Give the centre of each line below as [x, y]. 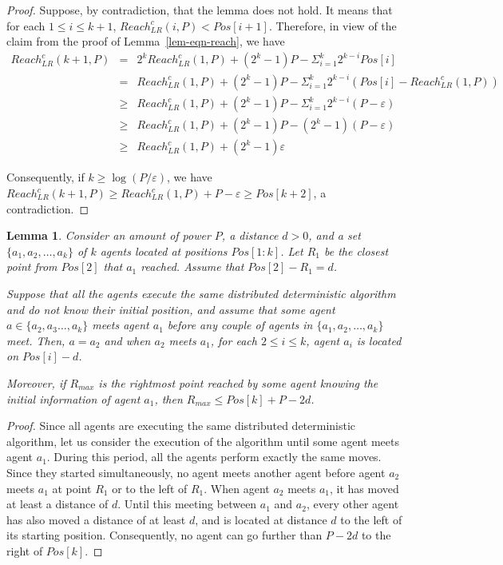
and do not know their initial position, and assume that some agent [171, 309]
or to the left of [150, 488]
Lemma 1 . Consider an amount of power [109, 235]
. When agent [237, 488]
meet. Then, [36, 340]
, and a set [335, 235]
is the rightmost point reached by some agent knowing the [238, 382]
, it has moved [364, 488]
